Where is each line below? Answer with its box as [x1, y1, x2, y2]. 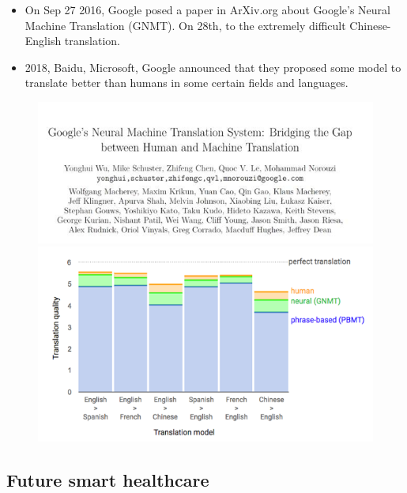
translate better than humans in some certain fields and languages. [24, 74, 349, 91]
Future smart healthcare [6, 467, 209, 491]
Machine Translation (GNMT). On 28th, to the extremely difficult [24, 17, 346, 33]
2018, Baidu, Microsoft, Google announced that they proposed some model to [24, 58, 401, 75]
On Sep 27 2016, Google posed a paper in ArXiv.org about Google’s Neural [24, 2, 390, 17]
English [24, 32, 62, 49]
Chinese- [349, 17, 391, 33]
